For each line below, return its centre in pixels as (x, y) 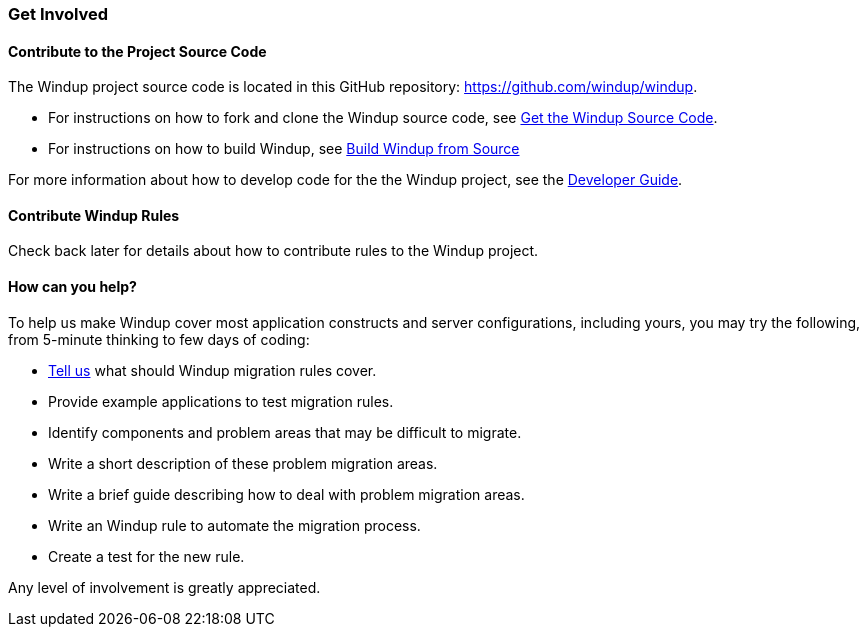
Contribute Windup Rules (94, 215)
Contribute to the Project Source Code (137, 51)
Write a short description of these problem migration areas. (243, 463)
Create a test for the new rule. (146, 556)
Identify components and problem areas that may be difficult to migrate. (285, 432)
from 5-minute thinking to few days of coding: (159, 339)
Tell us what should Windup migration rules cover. (212, 370)
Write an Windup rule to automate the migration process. (234, 525)
